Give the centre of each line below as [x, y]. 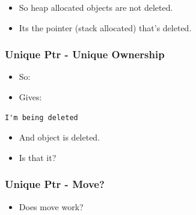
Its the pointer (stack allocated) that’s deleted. [105, 27]
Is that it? [38, 157]
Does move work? [51, 206]
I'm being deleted [41, 117]
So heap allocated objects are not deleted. [96, 7]
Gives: [30, 97]
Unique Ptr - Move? [55, 184]
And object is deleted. [60, 137]
